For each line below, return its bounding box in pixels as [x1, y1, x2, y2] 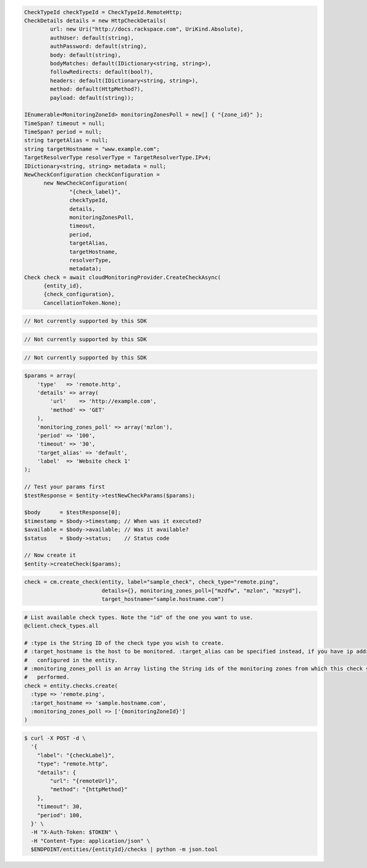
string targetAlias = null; [24, 137, 108, 144]
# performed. [24, 674, 70, 681]
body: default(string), [50, 51, 122, 58]
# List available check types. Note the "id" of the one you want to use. [24, 614, 254, 620]
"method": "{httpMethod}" [50, 786, 128, 793]
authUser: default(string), [50, 34, 135, 41]
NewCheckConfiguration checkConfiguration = [24, 171, 160, 178]
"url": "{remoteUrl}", [50, 777, 119, 784]
